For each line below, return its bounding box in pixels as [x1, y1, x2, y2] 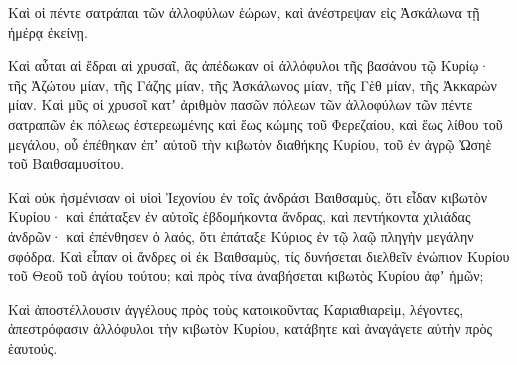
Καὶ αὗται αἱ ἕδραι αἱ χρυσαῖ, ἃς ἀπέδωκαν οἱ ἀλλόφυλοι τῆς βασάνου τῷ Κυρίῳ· [8, 55, 490, 76]
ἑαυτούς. [8, 337, 58, 358]
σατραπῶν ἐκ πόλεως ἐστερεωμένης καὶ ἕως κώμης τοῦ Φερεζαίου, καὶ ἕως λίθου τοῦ [8, 113, 503, 134]
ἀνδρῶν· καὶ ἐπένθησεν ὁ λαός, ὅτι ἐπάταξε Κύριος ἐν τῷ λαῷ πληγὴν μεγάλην [8, 225, 474, 246]
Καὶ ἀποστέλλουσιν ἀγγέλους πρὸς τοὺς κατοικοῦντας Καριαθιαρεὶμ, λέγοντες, [8, 298, 464, 319]
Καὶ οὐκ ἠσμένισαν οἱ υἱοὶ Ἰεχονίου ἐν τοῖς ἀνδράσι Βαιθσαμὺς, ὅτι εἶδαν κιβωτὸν [8, 186, 488, 207]
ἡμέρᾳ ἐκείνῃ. [8, 21, 88, 42]
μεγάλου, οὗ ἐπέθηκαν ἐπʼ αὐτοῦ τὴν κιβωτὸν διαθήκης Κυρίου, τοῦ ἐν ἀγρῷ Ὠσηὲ [8, 133, 492, 154]
